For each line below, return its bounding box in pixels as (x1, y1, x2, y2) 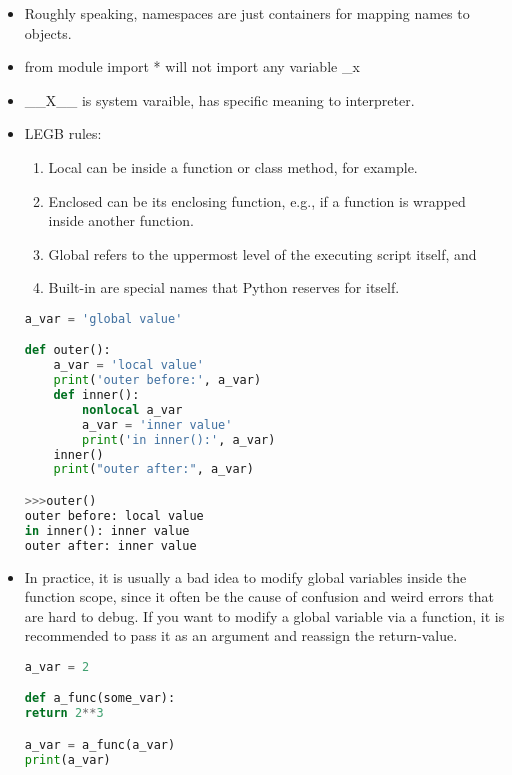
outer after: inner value (24, 538, 197, 553)
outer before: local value (24, 508, 204, 523)
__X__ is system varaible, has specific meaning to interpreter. (24, 89, 415, 110)
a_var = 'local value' (53, 358, 204, 373)
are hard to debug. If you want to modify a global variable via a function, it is (24, 605, 505, 626)
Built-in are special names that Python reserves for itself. (48, 277, 400, 298)
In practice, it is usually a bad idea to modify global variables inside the (24, 566, 467, 587)
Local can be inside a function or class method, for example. (48, 156, 418, 177)
